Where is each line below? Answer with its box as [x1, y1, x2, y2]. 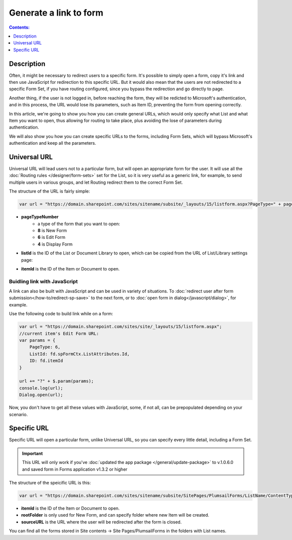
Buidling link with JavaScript [9, 278, 78, 285]
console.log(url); [19, 385, 63, 391]
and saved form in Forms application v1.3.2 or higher [22, 466, 128, 472]
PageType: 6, [29, 344, 61, 350]
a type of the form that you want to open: [37, 221, 120, 227]
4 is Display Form [37, 241, 73, 247]
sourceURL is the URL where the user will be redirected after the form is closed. [21, 519, 182, 525]
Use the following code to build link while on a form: [9, 311, 113, 317]
